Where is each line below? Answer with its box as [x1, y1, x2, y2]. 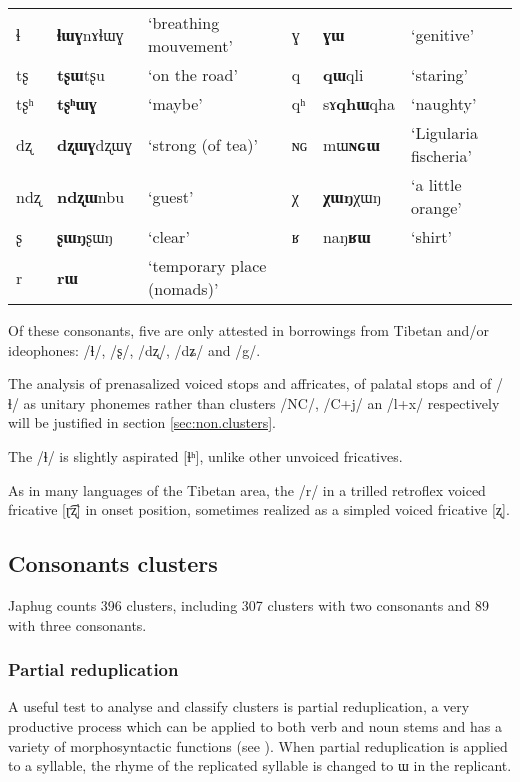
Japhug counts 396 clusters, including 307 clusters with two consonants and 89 [8, 594, 490, 615]
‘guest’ [148, 184, 194, 208]
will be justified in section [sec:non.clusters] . [8, 412, 277, 433]
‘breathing [148, 11, 220, 34]
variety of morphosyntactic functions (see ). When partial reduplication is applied [8, 735, 508, 756]
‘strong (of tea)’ [148, 132, 258, 156]
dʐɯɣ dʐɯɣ [56, 132, 133, 156]
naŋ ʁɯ [322, 225, 371, 248]
